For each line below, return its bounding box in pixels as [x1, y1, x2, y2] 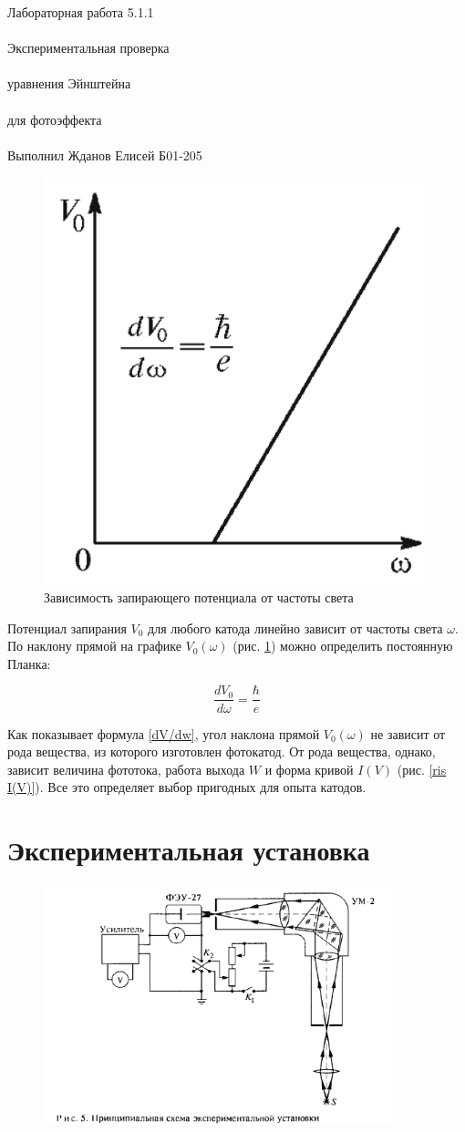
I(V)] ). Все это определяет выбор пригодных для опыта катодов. [7, 777, 367, 797]
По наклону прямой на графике [7, 636, 181, 655]
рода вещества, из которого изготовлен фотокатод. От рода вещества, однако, [7, 742, 436, 761]
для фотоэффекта [7, 109, 102, 129]
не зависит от [370, 724, 446, 743]
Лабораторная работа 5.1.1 [7, 3, 154, 21]
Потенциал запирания [7, 618, 127, 637]
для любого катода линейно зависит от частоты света [148, 618, 443, 637]
